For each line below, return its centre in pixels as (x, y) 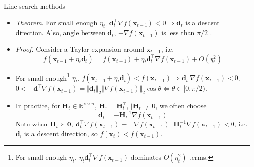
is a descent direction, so (61, 133)
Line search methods (35, 6)
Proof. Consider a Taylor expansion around (80, 49)
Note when (32, 124)
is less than (178, 32)
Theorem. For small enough (56, 22)
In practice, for (38, 106)
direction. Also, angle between (60, 32)
